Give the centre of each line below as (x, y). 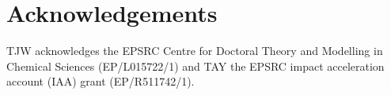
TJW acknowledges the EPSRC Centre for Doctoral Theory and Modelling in (195, 51)
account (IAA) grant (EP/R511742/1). (101, 81)
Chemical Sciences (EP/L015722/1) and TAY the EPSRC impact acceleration (195, 66)
